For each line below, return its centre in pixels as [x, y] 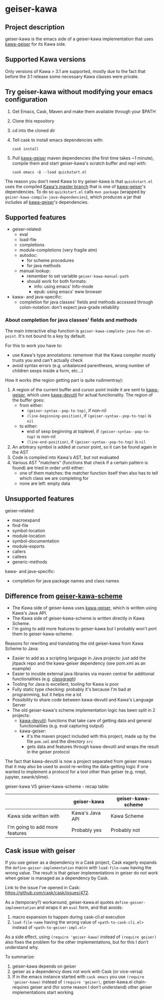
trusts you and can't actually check [47, 360]
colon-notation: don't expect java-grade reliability [69, 307]
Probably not [125, 830]
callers [19, 551]
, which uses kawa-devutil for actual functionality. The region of [88, 395]
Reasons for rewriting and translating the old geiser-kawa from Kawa [74, 644]
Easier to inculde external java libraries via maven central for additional [83, 674]
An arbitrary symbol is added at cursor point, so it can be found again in [84, 447]
